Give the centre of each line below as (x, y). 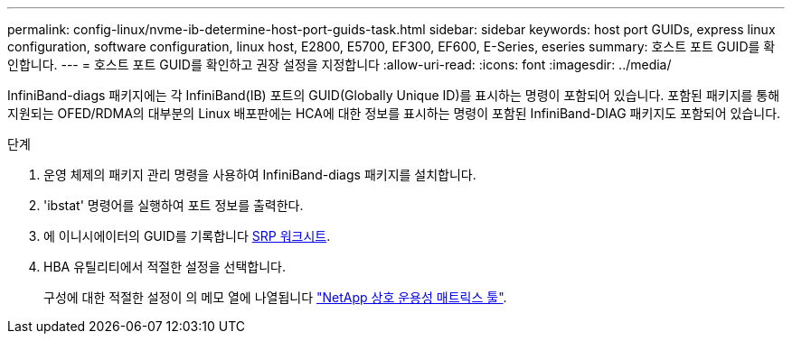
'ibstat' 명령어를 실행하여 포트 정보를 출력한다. (174, 205)
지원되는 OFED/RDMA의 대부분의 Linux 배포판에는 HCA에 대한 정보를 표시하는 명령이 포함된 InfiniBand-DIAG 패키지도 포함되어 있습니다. (394, 113)
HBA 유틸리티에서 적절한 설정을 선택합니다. (165, 267)
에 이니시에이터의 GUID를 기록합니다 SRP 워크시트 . (187, 236)
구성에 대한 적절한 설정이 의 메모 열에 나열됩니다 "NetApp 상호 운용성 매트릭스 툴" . (275, 297)
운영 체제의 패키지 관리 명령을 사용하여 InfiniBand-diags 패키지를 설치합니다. (260, 175)
